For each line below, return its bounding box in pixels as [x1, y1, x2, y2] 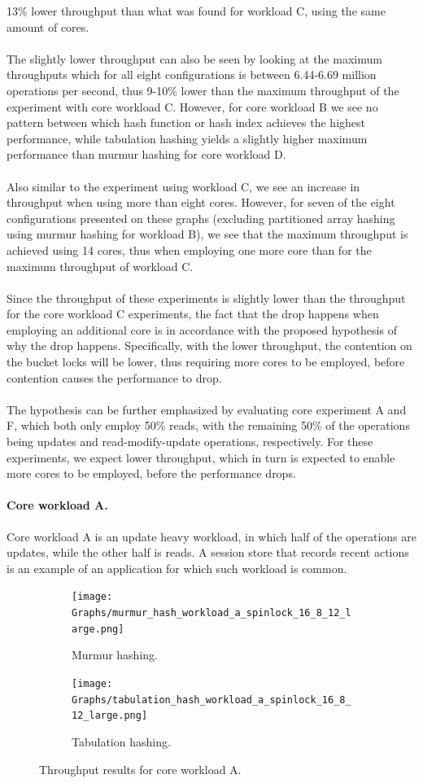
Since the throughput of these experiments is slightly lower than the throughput [7, 289, 406, 306]
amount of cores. [7, 18, 89, 35]
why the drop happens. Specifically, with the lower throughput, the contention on [7, 337, 412, 354]
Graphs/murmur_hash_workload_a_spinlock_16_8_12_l [72, 607, 351, 619]
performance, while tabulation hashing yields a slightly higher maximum [7, 129, 368, 147]
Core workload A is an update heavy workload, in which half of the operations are [7, 527, 416, 545]
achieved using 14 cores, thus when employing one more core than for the [7, 241, 372, 258]
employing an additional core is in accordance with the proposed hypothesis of [7, 321, 397, 338]
